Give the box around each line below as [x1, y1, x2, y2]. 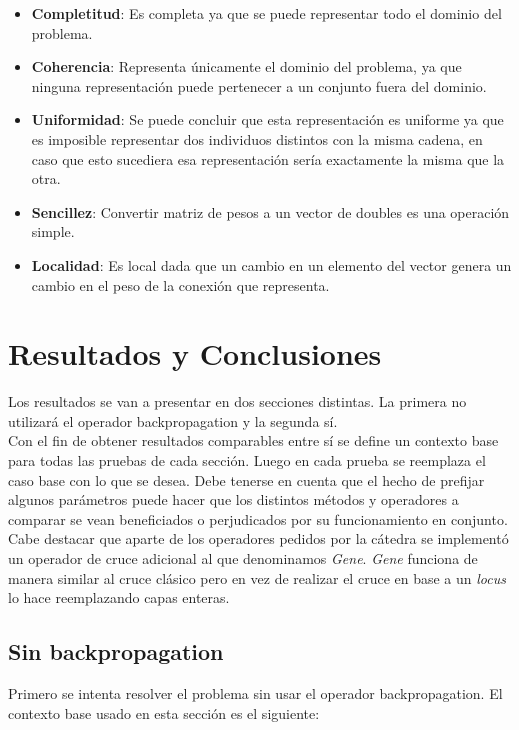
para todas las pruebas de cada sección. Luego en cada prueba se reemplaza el [8, 450, 486, 471]
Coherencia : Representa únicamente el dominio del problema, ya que [31, 56, 462, 77]
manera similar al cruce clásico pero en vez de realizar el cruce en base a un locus [8, 567, 506, 588]
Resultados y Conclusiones [8, 333, 382, 374]
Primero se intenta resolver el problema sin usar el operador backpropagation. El [8, 682, 503, 703]
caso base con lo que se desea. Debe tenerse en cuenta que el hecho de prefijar [8, 469, 485, 490]
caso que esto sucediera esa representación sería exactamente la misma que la [31, 148, 505, 169]
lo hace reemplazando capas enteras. [8, 587, 230, 608]
